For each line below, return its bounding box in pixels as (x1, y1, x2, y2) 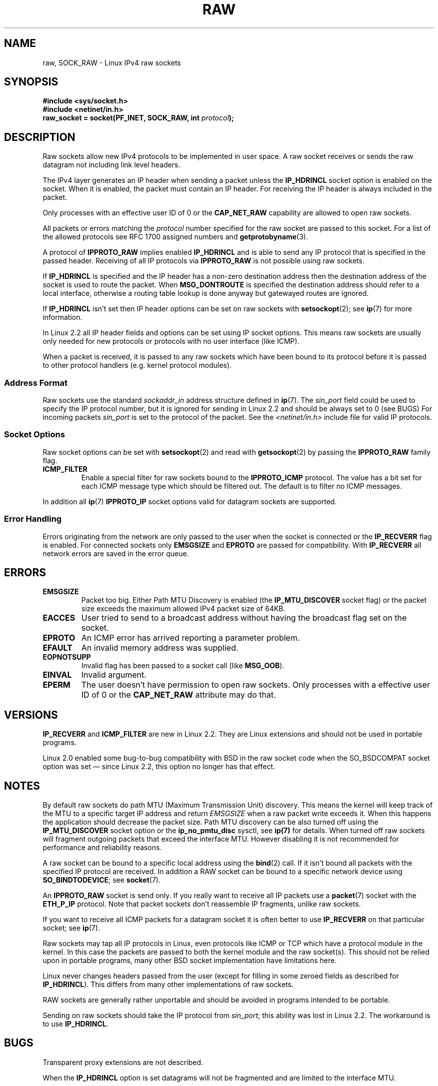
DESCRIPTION (4, 130, 75, 143)
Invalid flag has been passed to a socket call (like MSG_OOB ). (81, 661, 284, 670)
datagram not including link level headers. (42, 160, 180, 169)
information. (42, 313, 82, 322)
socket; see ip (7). (42, 924, 100, 933)
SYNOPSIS (4, 75, 58, 88)
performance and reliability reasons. (42, 843, 162, 852)
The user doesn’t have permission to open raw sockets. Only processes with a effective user (81, 680, 430, 690)
